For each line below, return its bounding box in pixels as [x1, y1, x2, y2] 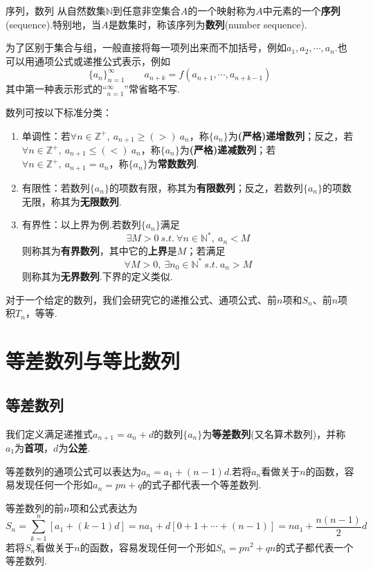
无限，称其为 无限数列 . [21, 194, 122, 208]
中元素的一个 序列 [262, 3, 340, 17]
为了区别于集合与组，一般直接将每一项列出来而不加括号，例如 [6, 40, 286, 55]
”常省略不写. [124, 82, 180, 96]
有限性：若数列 [21, 180, 90, 194]
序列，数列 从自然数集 [6, 3, 106, 17]
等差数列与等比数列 [6, 347, 181, 375]
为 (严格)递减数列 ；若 [179, 142, 276, 157]
